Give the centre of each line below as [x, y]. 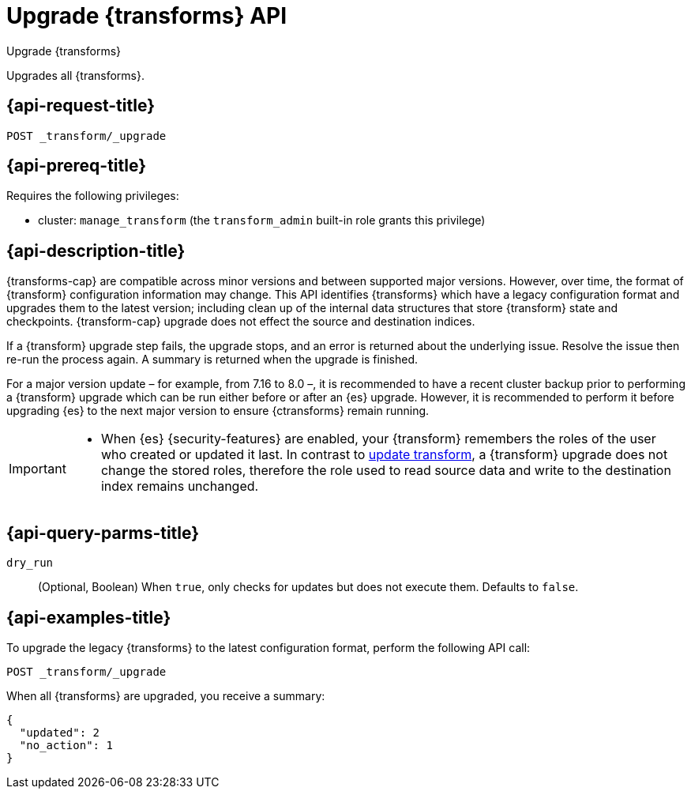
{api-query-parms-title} [103, 533]
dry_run [30, 563]
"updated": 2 [60, 732]
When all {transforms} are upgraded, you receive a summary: [166, 695]
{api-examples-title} [89, 617]
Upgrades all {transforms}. [75, 75]
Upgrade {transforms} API [147, 16]
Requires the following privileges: [93, 196]
